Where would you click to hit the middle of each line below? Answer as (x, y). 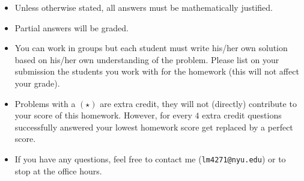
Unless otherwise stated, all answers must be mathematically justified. (144, 7)
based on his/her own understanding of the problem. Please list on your (147, 59)
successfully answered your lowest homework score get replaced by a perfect (154, 127)
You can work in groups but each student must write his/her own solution (151, 48)
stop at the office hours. (58, 170)
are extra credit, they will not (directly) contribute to (198, 103)
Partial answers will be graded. (71, 27)
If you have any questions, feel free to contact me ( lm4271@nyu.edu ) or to (150, 158)
